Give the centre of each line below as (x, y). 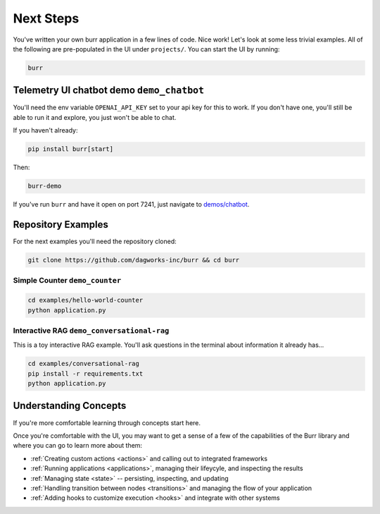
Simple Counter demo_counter (67, 281)
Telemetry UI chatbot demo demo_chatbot (108, 91)
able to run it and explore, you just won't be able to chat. (95, 117)
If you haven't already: (45, 130)
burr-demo (45, 186)
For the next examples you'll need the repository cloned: (95, 241)
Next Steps (46, 18)
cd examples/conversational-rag (84, 364)
